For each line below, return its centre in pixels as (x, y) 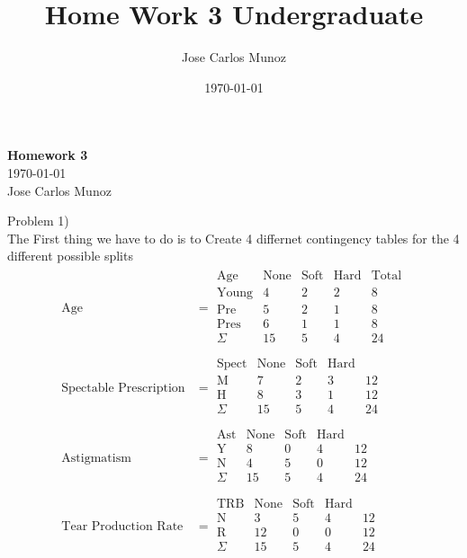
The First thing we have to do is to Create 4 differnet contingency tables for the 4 (233, 238)
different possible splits (70, 256)
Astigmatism (96, 458)
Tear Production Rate (122, 527)
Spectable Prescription (123, 389)
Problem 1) (38, 221)
